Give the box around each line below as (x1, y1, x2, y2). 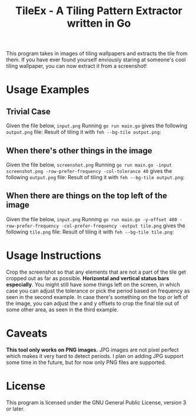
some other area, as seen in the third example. (6, 306, 119, 313)
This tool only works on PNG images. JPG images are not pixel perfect (6, 346, 179, 353)
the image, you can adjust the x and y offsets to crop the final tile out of (6, 300, 180, 307)
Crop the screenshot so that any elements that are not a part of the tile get (6, 268, 187, 275)
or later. (6, 405, 25, 412)
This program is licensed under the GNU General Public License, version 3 (6, 399, 187, 406)
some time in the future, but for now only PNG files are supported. (6, 359, 167, 366)
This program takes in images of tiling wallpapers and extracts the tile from (6, 50, 188, 57)
